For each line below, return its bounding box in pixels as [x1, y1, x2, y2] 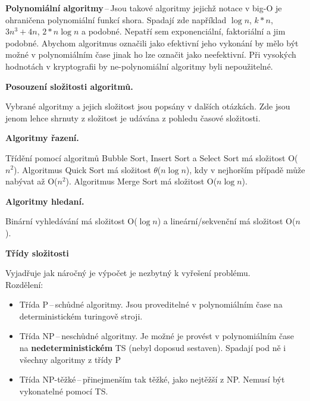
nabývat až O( [5, 175, 58, 187]
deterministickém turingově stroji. [19, 309, 143, 322]
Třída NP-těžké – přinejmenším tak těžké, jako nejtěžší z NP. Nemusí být [19, 373, 285, 386]
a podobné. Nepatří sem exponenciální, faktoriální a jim [81, 25, 286, 37]
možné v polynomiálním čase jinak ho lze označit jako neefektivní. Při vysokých [5, 48, 296, 61]
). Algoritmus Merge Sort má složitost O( [65, 175, 217, 187]
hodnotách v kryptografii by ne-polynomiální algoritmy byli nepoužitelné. [5, 59, 273, 72]
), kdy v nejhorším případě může [186, 163, 305, 176]
